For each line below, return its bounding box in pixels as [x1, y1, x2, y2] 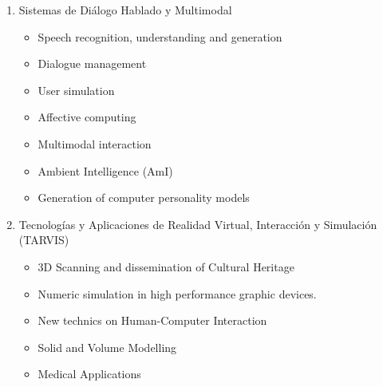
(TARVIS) [18, 231, 69, 248]
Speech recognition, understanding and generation [38, 28, 282, 45]
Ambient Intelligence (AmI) [38, 162, 173, 179]
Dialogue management [38, 55, 147, 72]
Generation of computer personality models [38, 189, 250, 206]
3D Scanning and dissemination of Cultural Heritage [38, 258, 294, 274]
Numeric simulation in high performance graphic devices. [38, 285, 317, 302]
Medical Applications [38, 365, 141, 382]
